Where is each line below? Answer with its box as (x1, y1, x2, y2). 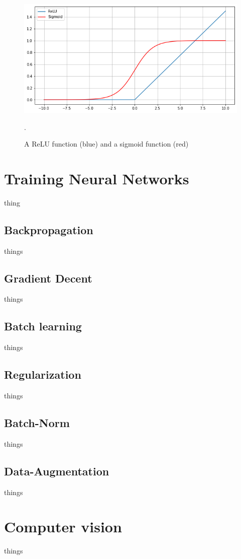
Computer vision (4, 516, 122, 537)
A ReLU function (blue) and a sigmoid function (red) (24, 138, 189, 149)
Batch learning (4, 318, 82, 334)
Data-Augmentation (4, 463, 109, 478)
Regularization (4, 367, 81, 382)
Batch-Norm (4, 414, 70, 430)
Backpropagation (4, 222, 93, 237)
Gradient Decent (4, 270, 92, 286)
